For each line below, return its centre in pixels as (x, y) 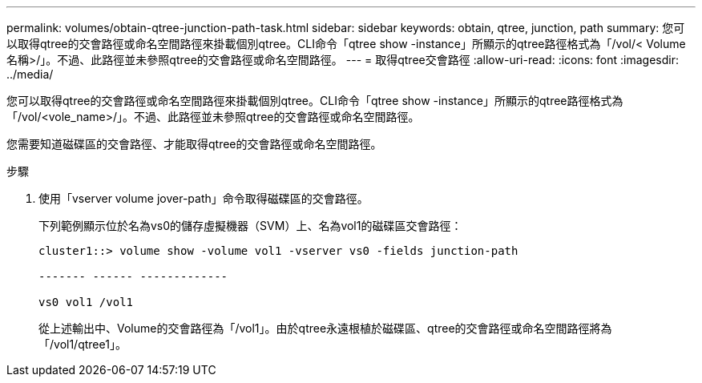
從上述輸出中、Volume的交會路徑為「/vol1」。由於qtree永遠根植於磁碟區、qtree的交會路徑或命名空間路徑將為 (325, 328)
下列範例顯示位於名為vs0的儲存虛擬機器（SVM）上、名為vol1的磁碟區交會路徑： (250, 226)
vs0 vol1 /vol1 (86, 302)
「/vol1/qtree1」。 (83, 344)
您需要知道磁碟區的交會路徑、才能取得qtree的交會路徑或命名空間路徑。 (194, 144)
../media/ (30, 74)
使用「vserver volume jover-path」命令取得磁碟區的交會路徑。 (204, 198)
